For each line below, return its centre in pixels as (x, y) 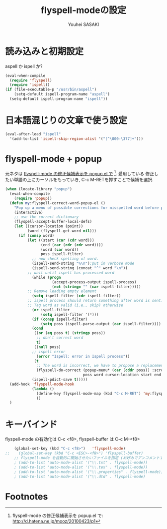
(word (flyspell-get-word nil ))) (62, 231)
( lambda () (43, 389)
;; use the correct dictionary (46, 217)
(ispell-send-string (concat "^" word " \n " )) (80, 268)
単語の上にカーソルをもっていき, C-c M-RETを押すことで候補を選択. (84, 180)
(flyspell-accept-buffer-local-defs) (53, 222)
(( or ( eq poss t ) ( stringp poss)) (70, 333)
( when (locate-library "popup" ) (39, 189)
